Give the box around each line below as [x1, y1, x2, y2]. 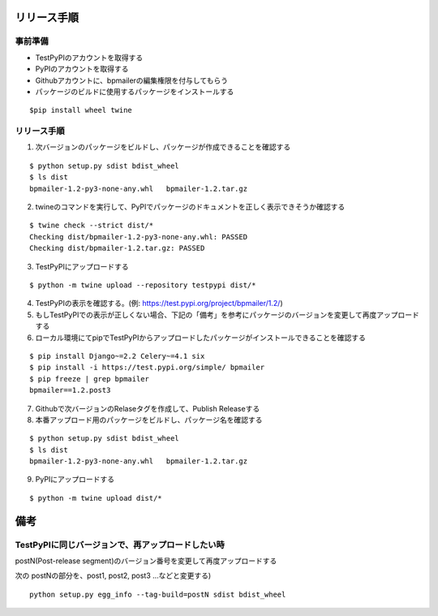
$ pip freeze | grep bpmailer [29, 374, 150, 383]
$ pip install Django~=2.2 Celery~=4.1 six [29, 351, 205, 360]
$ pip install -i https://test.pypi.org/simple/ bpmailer [29, 363, 265, 373]
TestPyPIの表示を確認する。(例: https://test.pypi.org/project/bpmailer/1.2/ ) [35, 299, 283, 308]
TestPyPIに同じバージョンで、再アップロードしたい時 [15, 539, 225, 550]
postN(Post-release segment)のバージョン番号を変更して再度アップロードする [15, 556, 277, 566]
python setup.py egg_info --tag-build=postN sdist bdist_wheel [29, 589, 286, 599]
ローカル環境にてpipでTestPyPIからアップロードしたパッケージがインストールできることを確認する [35, 333, 367, 342]
